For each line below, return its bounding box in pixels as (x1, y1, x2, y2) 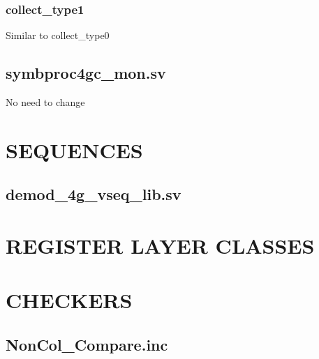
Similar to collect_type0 (6, 28, 110, 43)
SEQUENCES (6, 135, 143, 164)
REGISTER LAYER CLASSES (6, 231, 315, 259)
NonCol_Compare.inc (6, 333, 168, 355)
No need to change (6, 95, 85, 109)
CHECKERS (6, 286, 133, 314)
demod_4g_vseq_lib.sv (6, 183, 181, 205)
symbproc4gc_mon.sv (6, 62, 166, 84)
